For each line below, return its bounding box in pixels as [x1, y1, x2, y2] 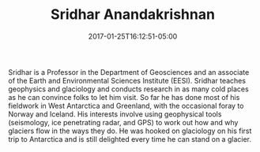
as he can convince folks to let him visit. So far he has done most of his [8, 92, 240, 102]
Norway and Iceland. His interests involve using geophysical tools [8, 109, 222, 119]
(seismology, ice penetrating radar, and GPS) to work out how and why [8, 117, 239, 127]
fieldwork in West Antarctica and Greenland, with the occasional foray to [8, 101, 244, 110]
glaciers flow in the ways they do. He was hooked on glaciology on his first [8, 126, 252, 135]
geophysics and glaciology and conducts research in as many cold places [8, 84, 249, 94]
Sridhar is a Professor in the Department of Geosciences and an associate [8, 67, 250, 76]
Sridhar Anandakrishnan [50, 6, 216, 24]
